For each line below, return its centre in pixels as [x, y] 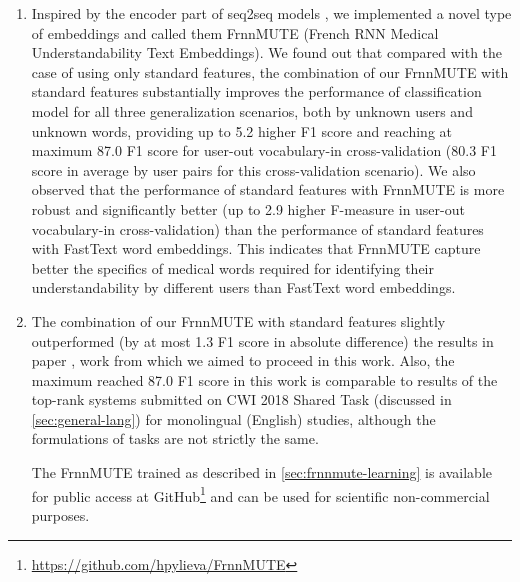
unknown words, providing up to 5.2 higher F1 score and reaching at [241, 130]
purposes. [60, 514]
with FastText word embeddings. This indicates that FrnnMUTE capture [256, 248]
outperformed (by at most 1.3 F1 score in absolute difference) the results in [262, 340]
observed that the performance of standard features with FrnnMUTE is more [268, 189]
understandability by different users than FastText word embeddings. [243, 287]
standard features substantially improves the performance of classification [256, 91]
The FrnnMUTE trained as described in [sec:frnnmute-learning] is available [262, 472]
